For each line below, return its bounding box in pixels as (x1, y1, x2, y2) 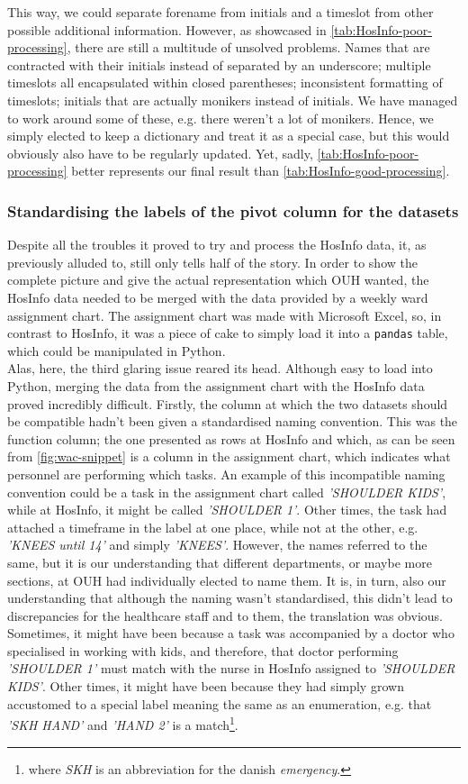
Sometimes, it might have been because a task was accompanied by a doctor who (7, 624, 454, 643)
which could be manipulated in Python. (7, 341, 226, 360)
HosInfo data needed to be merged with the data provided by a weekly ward (7, 287, 428, 306)
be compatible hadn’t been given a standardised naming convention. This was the (7, 412, 458, 431)
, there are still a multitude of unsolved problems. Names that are (67, 38, 430, 57)
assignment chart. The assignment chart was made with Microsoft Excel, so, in (7, 305, 442, 324)
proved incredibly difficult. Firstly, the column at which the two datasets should (7, 394, 448, 413)
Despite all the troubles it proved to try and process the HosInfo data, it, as (7, 235, 427, 254)
